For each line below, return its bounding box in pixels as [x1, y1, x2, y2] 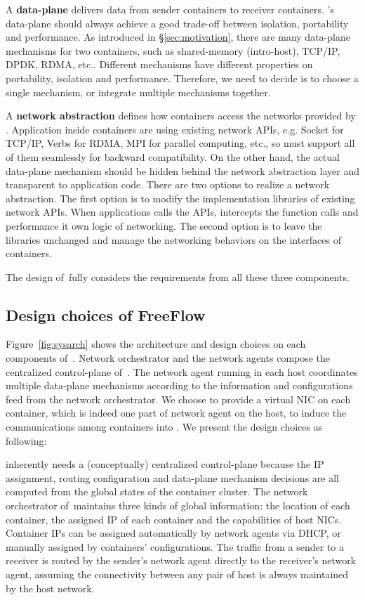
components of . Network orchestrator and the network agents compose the [6, 351, 331, 365]
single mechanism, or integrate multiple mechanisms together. [6, 84, 271, 99]
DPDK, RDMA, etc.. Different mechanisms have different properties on [6, 57, 313, 72]
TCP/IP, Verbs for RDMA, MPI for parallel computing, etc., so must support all [6, 136, 355, 150]
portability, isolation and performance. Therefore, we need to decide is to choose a [6, 70, 359, 85]
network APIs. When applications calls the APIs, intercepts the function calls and [6, 204, 359, 219]
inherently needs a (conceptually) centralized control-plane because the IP [6, 457, 324, 471]
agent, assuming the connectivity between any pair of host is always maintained [6, 566, 349, 581]
